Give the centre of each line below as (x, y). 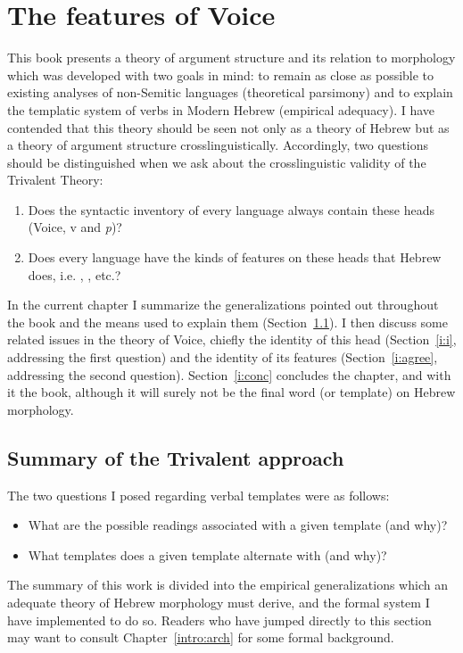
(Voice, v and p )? (75, 227)
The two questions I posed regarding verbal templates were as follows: (198, 495)
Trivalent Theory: (55, 180)
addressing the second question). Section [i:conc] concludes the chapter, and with (229, 374)
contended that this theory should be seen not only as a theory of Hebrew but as (228, 127)
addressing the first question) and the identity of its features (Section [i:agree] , (223, 357)
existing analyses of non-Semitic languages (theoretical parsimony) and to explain (230, 92)
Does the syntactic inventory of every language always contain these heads (231, 209)
